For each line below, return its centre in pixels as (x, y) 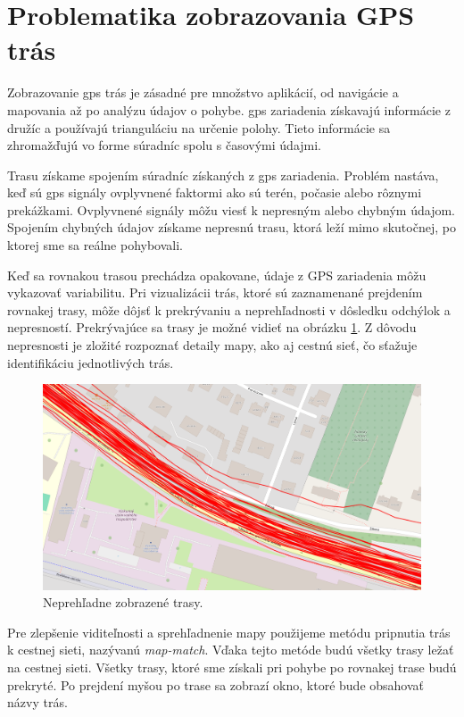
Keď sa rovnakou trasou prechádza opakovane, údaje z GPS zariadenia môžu (217, 275)
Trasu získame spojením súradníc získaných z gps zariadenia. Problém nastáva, (223, 175)
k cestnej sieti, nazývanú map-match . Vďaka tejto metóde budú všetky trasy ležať (231, 650)
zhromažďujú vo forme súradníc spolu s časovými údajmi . (165, 145)
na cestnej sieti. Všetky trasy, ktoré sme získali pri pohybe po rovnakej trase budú (232, 667)
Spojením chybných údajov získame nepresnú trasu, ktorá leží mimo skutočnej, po (232, 227)
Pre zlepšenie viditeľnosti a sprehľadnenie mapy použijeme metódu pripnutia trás (229, 632)
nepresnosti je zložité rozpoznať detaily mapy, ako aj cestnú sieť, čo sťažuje (212, 345)
